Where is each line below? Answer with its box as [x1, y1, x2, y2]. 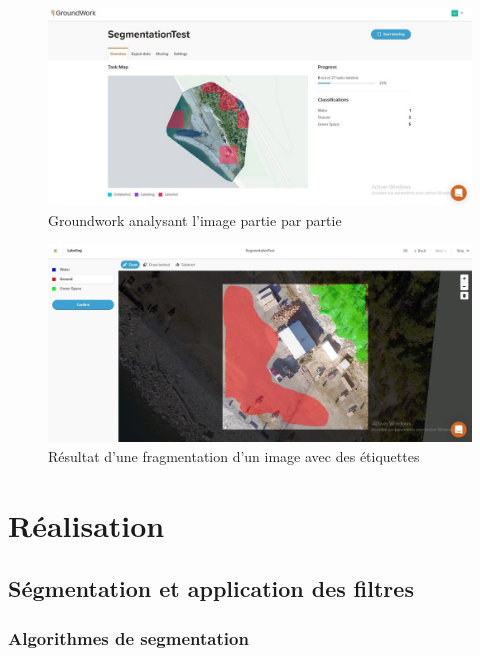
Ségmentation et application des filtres [8, 573, 414, 604]
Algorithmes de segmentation [8, 625, 249, 650]
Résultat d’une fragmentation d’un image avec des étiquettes [48, 446, 420, 467]
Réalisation [8, 504, 165, 545]
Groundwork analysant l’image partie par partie [48, 209, 342, 230]
